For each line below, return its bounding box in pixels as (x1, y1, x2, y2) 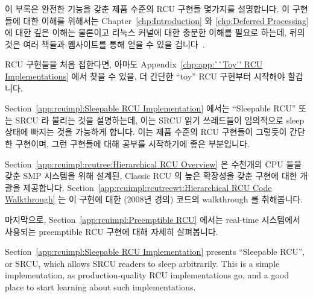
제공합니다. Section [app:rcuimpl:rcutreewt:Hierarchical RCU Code (23, 181, 272, 193)
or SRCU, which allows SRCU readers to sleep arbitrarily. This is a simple (5, 257, 280, 269)
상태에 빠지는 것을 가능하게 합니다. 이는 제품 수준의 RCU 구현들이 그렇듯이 (5, 125, 287, 138)
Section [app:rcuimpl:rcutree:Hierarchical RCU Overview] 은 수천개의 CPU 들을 (5, 157, 302, 170)
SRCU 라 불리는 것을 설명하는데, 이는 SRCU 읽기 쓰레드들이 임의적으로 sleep (15, 113, 305, 126)
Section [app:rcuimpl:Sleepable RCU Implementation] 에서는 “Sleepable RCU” (5, 102, 296, 114)
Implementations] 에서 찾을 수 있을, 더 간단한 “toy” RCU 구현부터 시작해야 (5, 69, 285, 82)
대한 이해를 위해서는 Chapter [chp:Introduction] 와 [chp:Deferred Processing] (23, 14, 309, 27)
